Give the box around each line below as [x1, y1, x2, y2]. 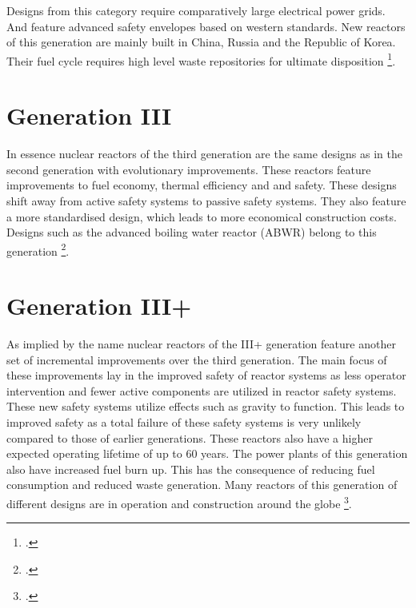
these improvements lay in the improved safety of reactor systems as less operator [6, 367, 406, 383]
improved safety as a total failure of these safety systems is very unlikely [6, 414, 362, 431]
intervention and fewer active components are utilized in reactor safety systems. [6, 382, 397, 399]
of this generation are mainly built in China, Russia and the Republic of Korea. [6, 34, 396, 50]
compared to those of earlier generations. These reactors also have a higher [6, 429, 373, 446]
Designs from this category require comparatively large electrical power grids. [6, 2, 386, 18]
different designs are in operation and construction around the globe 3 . [6, 493, 352, 511]
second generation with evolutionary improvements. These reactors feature [6, 161, 371, 177]
